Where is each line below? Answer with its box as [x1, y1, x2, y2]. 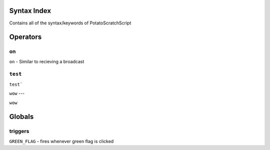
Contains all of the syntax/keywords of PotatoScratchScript [9, 20, 131, 26]
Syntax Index [9, 6, 51, 15]
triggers [9, 128, 29, 135]
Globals [9, 113, 34, 121]
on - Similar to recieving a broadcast [9, 58, 84, 64]
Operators [9, 33, 42, 41]
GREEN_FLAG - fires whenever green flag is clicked [9, 138, 114, 144]
